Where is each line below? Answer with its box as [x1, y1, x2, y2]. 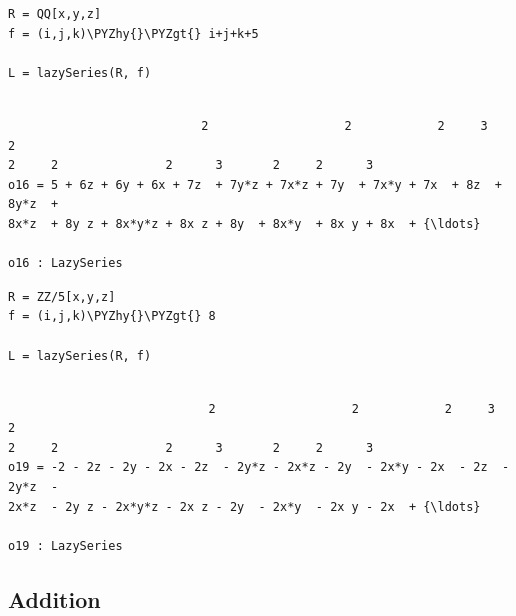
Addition [8, 583, 101, 614]
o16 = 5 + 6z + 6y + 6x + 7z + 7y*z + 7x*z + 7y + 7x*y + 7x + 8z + [8, 177, 502, 192]
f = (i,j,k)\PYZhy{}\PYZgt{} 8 [8, 309, 216, 324]
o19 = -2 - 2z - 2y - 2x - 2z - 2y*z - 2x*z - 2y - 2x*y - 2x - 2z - [8, 460, 510, 475]
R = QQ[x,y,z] [8, 7, 102, 21]
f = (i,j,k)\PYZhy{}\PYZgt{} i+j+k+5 [8, 26, 259, 41]
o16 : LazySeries [8, 256, 123, 271]
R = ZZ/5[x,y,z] [8, 289, 116, 304]
